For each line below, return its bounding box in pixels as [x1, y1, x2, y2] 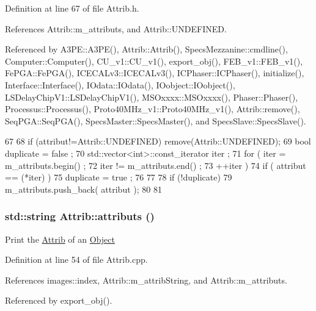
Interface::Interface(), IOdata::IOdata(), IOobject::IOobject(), [5, 78, 235, 91]
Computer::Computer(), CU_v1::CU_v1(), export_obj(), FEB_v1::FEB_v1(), [5, 54, 303, 67]
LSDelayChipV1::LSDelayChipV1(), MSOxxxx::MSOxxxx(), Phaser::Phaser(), [5, 90, 298, 103]
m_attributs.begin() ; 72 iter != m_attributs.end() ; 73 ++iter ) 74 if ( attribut [5, 159, 306, 171]
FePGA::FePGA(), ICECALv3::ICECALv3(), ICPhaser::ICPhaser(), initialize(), [5, 66, 304, 79]
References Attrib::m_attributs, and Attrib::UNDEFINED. [5, 22, 227, 35]
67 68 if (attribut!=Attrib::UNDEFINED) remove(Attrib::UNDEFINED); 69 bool [5, 135, 311, 148]
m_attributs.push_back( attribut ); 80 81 [5, 182, 162, 195]
